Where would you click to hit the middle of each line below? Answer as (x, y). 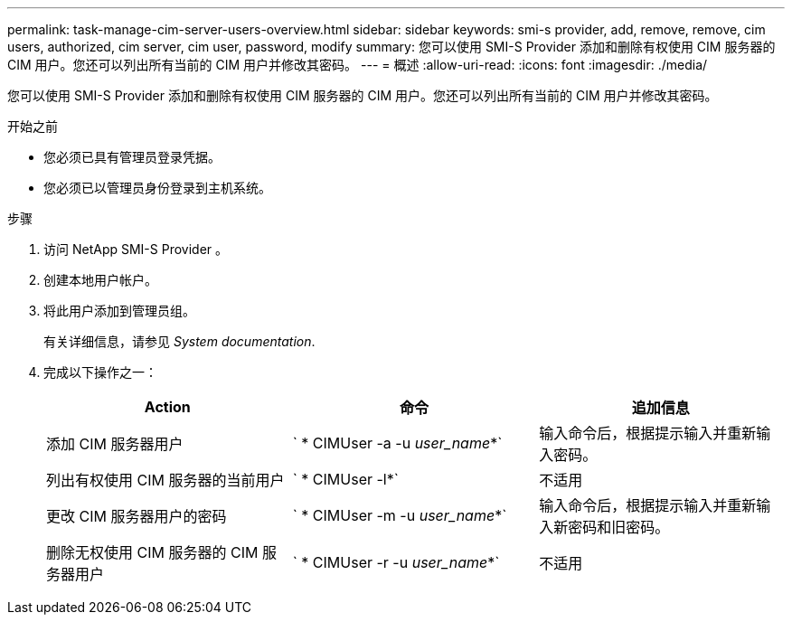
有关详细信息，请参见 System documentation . (179, 341)
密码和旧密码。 (619, 527)
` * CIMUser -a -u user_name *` (397, 443)
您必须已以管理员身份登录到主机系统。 (157, 188)
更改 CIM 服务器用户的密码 (137, 516)
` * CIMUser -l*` (345, 479)
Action (167, 407)
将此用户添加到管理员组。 (119, 311)
